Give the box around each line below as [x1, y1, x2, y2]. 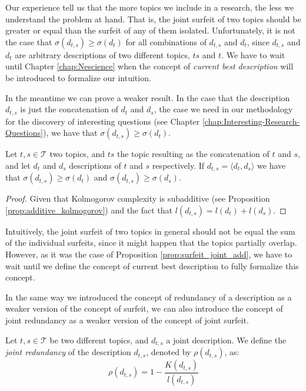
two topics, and [49, 148, 105, 160]
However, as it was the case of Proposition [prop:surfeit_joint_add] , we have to [5, 248, 292, 260]
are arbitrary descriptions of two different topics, [15, 48, 190, 61]
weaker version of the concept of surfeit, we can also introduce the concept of [5, 302, 283, 315]
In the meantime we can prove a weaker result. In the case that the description [5, 91, 290, 103]
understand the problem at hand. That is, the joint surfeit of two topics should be [5, 12, 301, 25]
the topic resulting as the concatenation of [117, 148, 270, 160]
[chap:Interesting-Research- [202, 115, 300, 127]
